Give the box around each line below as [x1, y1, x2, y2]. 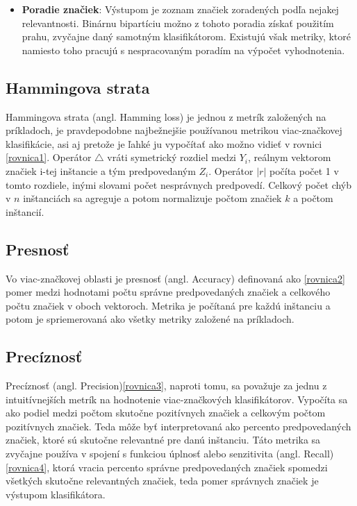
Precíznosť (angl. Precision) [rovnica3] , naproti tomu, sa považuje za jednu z [6, 378, 327, 393]
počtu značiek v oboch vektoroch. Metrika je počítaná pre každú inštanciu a [6, 298, 331, 312]
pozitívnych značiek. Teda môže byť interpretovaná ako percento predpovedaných [6, 419, 351, 433]
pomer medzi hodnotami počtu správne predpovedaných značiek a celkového [6, 285, 331, 299]
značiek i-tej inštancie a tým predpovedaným [6, 163, 196, 178]
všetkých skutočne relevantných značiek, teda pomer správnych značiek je [6, 473, 319, 488]
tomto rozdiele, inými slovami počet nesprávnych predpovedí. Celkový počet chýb [6, 177, 352, 192]
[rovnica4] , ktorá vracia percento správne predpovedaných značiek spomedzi [6, 459, 328, 474]
